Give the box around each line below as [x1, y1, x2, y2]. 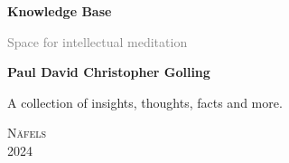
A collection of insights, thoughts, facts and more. [7, 92, 283, 111]
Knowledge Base [7, 2, 112, 20]
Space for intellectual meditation [7, 32, 188, 51]
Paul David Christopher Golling [7, 62, 210, 81]
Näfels [7, 123, 47, 142]
